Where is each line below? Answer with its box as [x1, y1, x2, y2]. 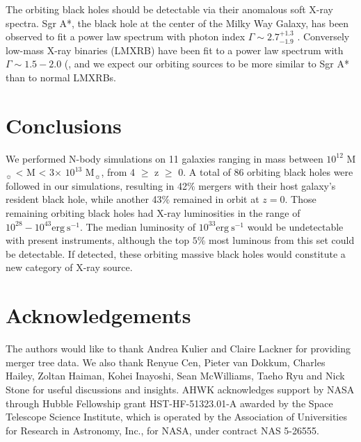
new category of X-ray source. [6, 260, 133, 275]
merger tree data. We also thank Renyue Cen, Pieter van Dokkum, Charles [6, 354, 326, 369]
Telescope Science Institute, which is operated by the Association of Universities [6, 409, 347, 424]
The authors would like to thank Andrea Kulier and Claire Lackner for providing [6, 341, 351, 356]
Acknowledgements [6, 301, 191, 329]
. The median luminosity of [79, 219, 196, 234]
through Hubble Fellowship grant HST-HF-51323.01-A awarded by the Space [6, 395, 333, 410]
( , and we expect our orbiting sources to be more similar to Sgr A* [64, 56, 349, 71]
